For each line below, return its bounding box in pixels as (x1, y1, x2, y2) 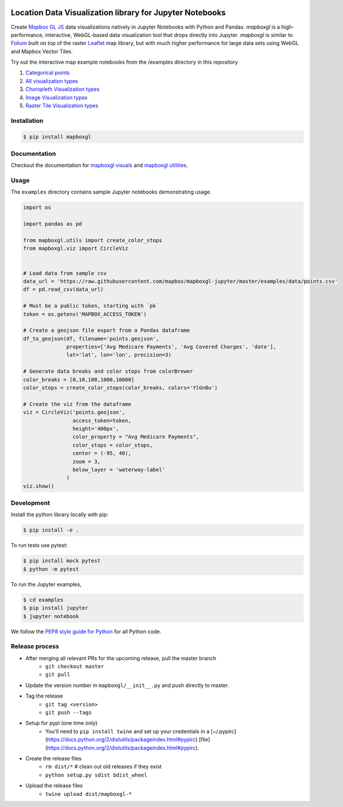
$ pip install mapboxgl (23, 133, 92, 140)
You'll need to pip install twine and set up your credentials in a (45, 727, 210, 734)
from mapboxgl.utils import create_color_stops (23, 237, 162, 243)
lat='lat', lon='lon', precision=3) (66, 352, 172, 358)
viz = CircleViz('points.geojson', (23, 409, 125, 415)
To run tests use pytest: (11, 542, 68, 549)
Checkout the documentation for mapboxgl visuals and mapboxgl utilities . (11, 162, 188, 169)
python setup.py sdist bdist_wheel (45, 771, 148, 778)
